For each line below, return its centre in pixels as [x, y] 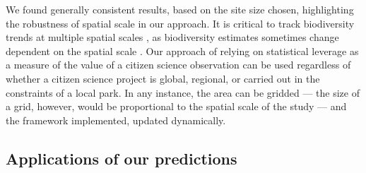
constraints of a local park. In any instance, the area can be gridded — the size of [183, 92]
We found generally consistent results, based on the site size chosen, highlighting [180, 9]
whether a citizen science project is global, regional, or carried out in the [163, 78]
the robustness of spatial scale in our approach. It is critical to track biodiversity [180, 23]
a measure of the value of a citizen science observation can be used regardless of [178, 65]
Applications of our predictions [122, 158]
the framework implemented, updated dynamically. [116, 120]
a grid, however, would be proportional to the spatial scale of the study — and [176, 106]
